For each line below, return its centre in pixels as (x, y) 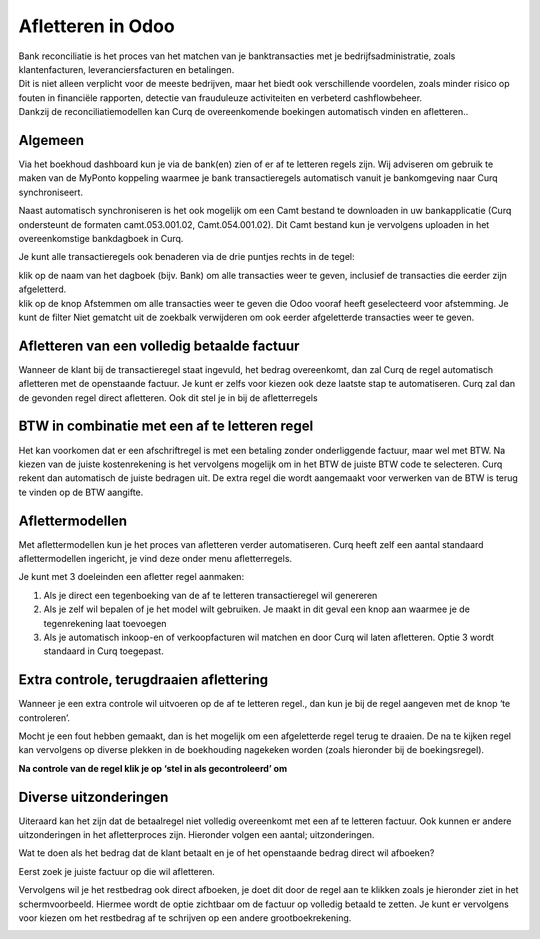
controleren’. (44, 717)
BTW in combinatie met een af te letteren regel (166, 426)
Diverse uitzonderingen (93, 796)
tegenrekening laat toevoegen (105, 623)
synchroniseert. (51, 192)
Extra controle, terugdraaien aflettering (143, 680)
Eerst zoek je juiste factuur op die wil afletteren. (116, 871)
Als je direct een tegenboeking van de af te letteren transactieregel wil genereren (210, 595)
